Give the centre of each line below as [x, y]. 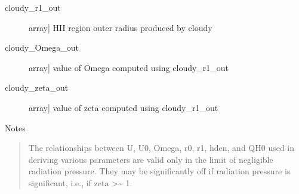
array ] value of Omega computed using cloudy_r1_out [129, 67]
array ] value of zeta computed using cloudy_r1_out [124, 107]
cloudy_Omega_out [42, 47]
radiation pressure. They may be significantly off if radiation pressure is [159, 171]
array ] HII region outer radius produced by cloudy [121, 27]
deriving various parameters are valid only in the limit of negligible [151, 159]
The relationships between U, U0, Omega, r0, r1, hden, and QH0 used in [161, 148]
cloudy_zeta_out [37, 87]
